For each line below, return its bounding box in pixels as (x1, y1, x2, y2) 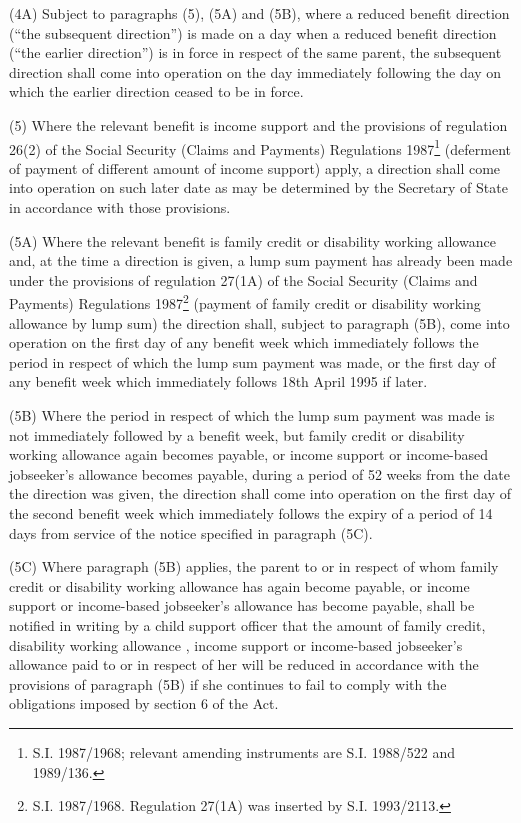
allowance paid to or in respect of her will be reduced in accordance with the (9, 654, 479, 675)
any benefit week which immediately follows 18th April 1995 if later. (9, 371, 428, 392)
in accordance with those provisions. (9, 197, 231, 217)
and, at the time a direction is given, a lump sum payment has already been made (9, 250, 513, 271)
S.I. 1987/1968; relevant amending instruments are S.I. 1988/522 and (32, 741, 456, 762)
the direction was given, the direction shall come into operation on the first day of (9, 483, 512, 504)
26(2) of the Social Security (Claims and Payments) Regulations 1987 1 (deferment (9, 135, 511, 159)
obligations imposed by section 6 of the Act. (9, 693, 279, 714)
